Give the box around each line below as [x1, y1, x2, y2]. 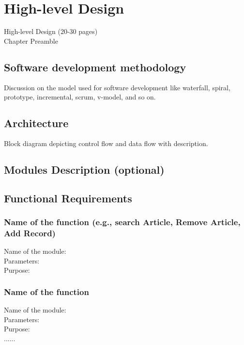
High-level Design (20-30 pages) [4, 26, 98, 36]
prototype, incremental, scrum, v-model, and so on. [4, 92, 156, 102]
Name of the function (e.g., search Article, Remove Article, [4, 215, 241, 228]
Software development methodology [4, 59, 186, 74]
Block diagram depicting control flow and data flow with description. [4, 138, 208, 148]
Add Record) [4, 227, 56, 239]
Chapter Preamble [4, 35, 58, 46]
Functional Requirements [4, 190, 132, 205]
